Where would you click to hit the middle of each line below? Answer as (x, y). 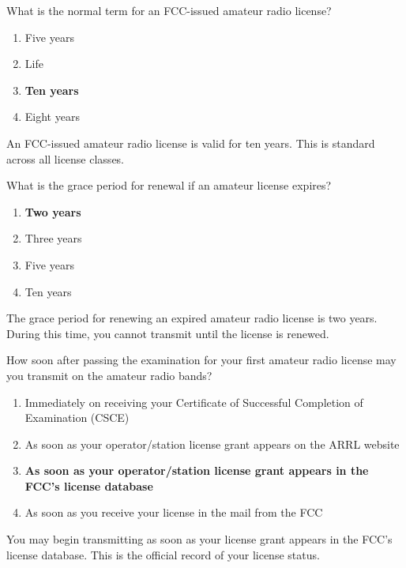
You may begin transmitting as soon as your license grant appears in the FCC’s (199, 539)
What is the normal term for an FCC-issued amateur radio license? (169, 10)
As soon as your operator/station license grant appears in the (197, 470)
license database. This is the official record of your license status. (163, 554)
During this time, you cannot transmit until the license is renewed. (168, 333)
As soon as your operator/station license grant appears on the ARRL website (212, 444)
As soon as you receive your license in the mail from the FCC (174, 512)
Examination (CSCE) (77, 418)
